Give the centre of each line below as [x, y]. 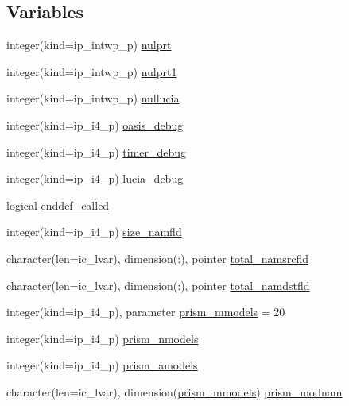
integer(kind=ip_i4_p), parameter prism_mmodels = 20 [146, 312]
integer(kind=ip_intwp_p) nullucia [93, 98]
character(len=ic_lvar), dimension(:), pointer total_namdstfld [158, 285]
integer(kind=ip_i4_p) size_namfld [94, 232]
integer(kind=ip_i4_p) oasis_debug [95, 124]
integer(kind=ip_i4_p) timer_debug [97, 151]
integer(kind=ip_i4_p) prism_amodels [102, 365]
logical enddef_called [58, 205]
